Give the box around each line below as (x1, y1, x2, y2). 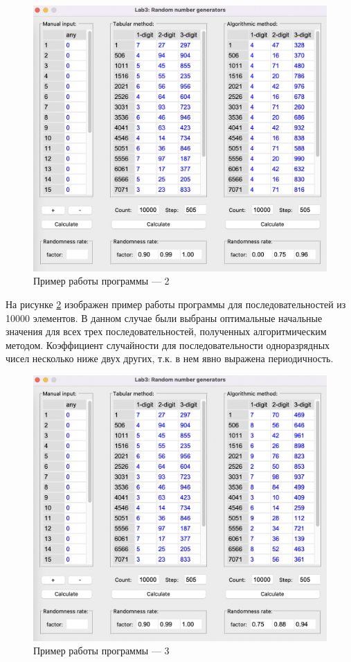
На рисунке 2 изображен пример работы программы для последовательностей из (6, 297, 346, 312)
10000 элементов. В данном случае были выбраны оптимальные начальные (6, 310, 323, 325)
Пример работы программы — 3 (33, 643, 170, 658)
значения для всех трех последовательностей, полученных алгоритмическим (6, 324, 327, 339)
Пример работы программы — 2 (33, 274, 170, 288)
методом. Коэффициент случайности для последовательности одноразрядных (6, 337, 330, 352)
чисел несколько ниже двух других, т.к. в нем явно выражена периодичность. (6, 351, 334, 366)
